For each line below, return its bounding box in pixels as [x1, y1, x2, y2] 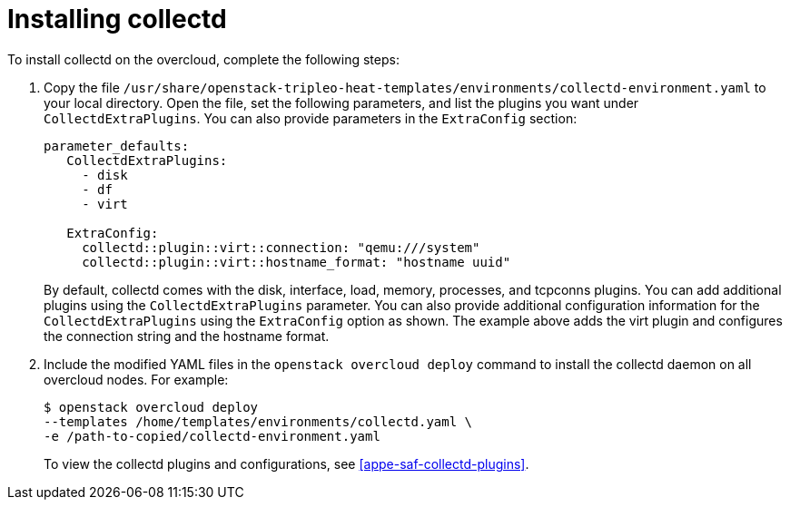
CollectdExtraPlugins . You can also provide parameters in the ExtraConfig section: [44, 110, 578, 126]
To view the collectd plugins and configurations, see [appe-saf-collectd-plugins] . [44, 455, 529, 472]
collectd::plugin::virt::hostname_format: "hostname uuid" [82, 254, 511, 269]
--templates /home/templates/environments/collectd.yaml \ [44, 414, 473, 429]
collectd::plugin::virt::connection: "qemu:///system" [82, 239, 480, 255]
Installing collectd [7, 4, 227, 34]
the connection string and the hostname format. [44, 327, 330, 344]
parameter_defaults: [44, 138, 190, 153]
